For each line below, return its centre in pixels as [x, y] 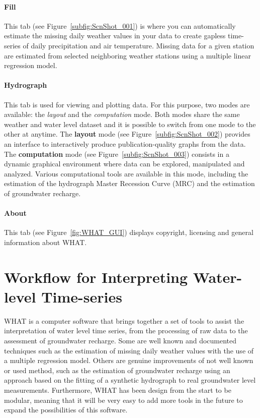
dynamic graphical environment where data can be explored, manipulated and [124, 164]
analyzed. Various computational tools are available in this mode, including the [126, 173]
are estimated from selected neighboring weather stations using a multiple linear [127, 55]
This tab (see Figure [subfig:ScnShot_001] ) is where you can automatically [120, 25]
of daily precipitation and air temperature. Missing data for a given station [139, 45]
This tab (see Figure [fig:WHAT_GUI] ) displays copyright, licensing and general [129, 232]
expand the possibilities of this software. [66, 410]
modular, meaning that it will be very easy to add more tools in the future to [123, 400]
